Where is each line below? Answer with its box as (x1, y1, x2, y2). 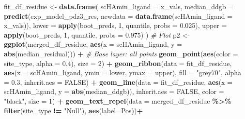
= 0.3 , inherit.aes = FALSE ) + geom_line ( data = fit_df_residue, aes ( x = (4, 77, 232, 87)
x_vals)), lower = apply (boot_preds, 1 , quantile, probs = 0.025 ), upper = (4, 20, 227, 30)
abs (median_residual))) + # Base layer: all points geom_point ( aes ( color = (4, 48, 238, 58)
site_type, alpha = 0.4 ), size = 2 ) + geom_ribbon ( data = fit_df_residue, (4, 58, 232, 68)
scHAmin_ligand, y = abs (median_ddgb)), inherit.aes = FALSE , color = (4, 86, 224, 96)
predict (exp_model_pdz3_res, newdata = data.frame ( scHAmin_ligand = (4, 11, 233, 21)
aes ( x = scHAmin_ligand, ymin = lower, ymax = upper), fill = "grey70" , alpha (4, 67, 242, 78)
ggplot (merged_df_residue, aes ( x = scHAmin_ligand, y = (4, 39, 183, 49)
